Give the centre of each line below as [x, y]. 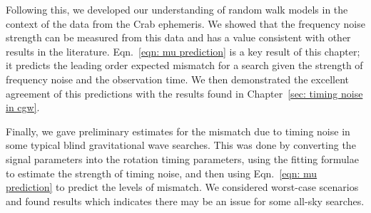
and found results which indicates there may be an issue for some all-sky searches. [185, 201]
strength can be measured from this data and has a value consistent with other [178, 37]
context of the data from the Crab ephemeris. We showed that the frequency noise [185, 23]
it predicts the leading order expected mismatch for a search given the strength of [184, 65]
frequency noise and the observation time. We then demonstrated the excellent [177, 79]
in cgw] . [23, 107]
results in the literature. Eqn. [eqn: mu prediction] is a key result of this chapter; [183, 51]
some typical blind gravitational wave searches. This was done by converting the [181, 145]
